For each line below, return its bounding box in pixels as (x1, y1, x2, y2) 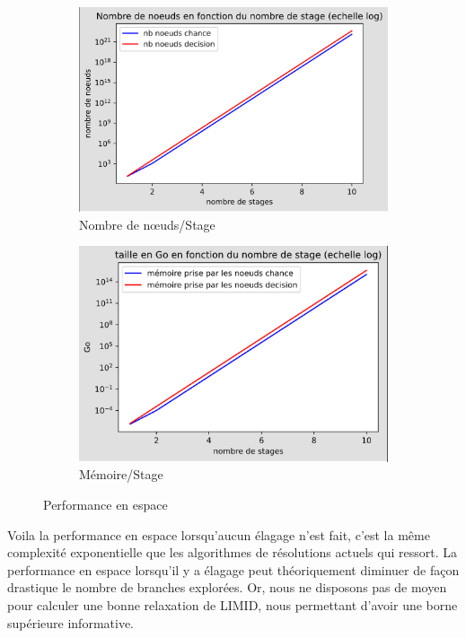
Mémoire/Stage (79, 465, 163, 484)
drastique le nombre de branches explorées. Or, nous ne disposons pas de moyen (7, 578, 447, 597)
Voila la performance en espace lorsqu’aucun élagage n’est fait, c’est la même (7, 525, 430, 544)
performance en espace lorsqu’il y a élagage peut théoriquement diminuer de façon (7, 560, 460, 579)
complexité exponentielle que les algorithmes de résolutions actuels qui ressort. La (7, 543, 457, 562)
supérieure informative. (7, 613, 134, 632)
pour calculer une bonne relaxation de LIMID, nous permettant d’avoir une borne (7, 595, 458, 614)
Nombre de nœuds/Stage (79, 214, 215, 233)
